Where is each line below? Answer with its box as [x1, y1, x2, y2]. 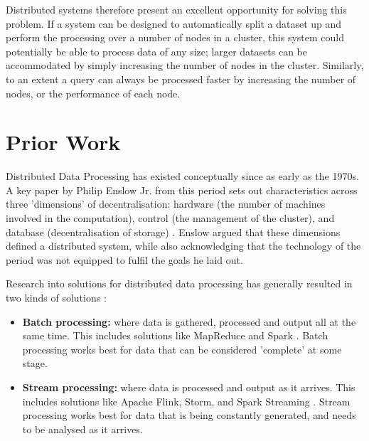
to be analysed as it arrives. [22, 421, 143, 436]
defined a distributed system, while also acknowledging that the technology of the [6, 238, 361, 253]
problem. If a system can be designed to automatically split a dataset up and [6, 16, 342, 31]
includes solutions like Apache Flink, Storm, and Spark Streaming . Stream [22, 393, 351, 408]
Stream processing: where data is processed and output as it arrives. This [22, 380, 355, 394]
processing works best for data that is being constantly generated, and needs [22, 408, 356, 423]
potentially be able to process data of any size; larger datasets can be [6, 43, 307, 58]
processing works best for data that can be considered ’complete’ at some [22, 341, 342, 356]
